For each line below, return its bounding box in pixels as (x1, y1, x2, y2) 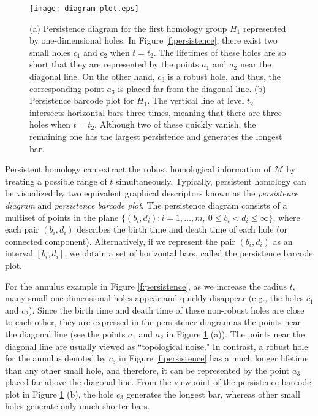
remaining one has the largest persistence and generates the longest (29, 130, 282, 142)
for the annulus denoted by (5, 352, 107, 364)
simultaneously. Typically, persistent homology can (116, 174, 306, 187)
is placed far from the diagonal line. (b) (118, 82, 266, 94)
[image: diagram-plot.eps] (29, 4, 139, 13)
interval (5, 247, 33, 260)
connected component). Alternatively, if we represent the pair (5, 234, 235, 247)
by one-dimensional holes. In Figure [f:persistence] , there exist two (29, 34, 278, 47)
